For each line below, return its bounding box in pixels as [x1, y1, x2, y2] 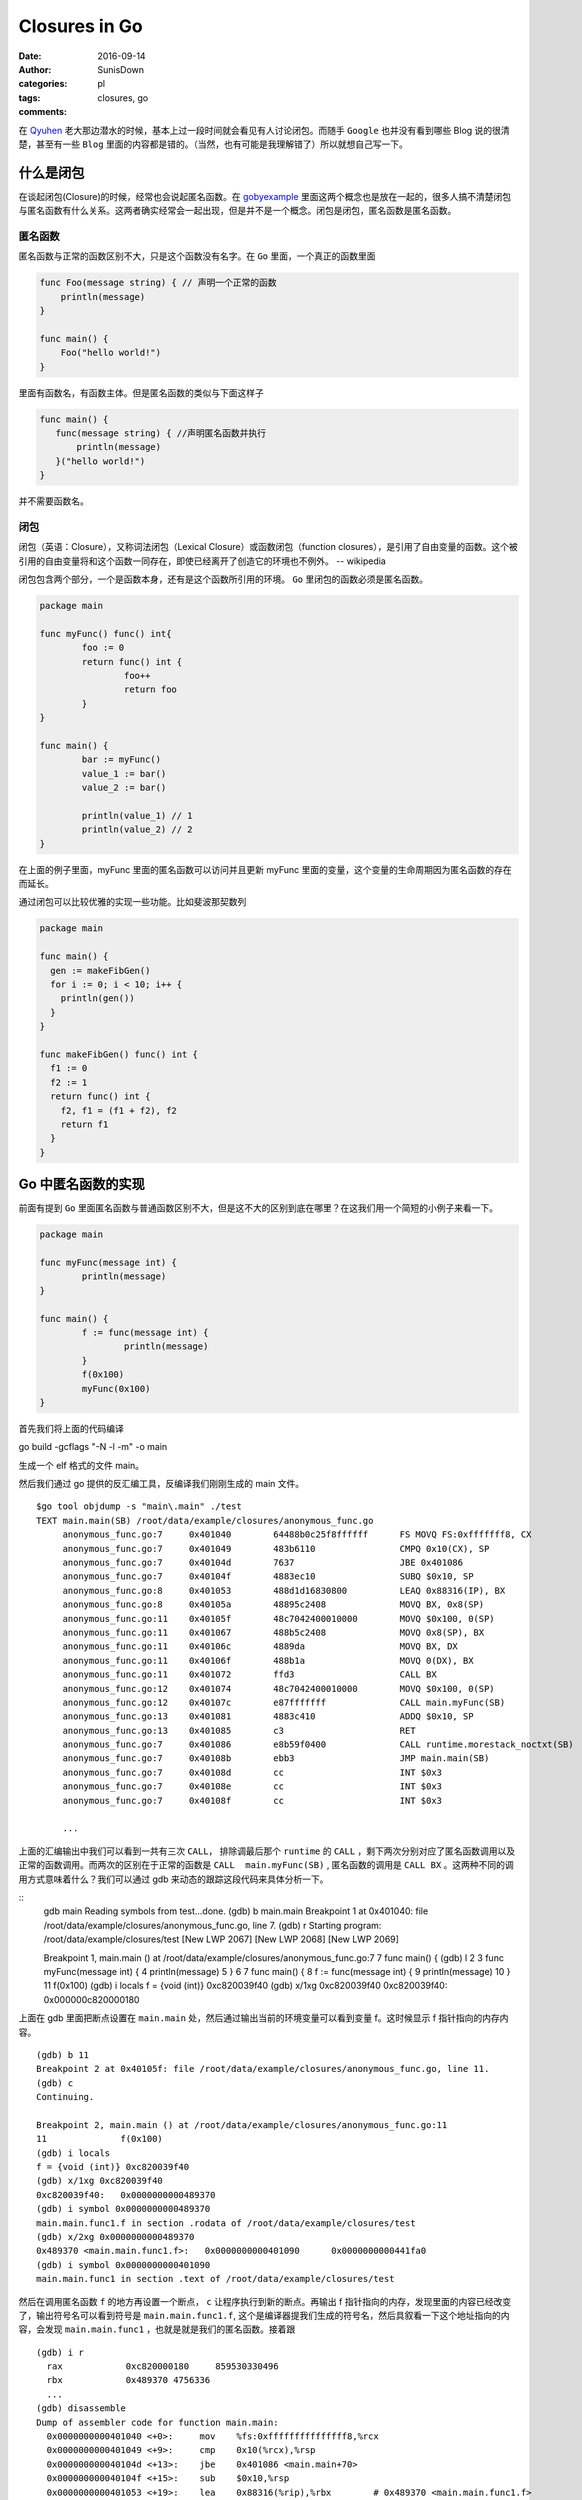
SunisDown [97, 63, 145, 75]
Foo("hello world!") [60, 347, 162, 359]
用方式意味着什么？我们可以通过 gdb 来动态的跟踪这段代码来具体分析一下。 [18, 1873, 329, 1885]
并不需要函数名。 [18, 495, 89, 507]
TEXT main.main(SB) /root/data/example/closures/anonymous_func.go [36, 1515, 374, 1526]
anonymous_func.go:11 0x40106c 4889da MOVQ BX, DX [62, 1641, 459, 1652]
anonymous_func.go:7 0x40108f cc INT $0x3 [62, 1795, 443, 1806]
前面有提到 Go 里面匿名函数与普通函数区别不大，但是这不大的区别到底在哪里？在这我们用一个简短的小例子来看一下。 [18, 1202, 499, 1214]
